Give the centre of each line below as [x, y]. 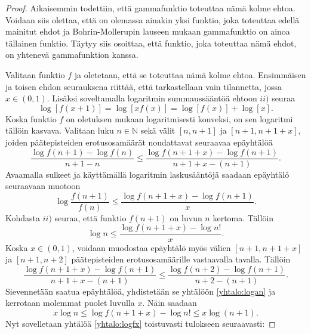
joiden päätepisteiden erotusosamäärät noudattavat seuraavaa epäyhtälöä [139, 142]
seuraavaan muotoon [43, 186]
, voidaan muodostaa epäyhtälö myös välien [151, 247]
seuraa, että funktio [90, 217]
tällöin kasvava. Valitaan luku [60, 130]
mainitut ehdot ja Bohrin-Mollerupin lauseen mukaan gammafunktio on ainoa [148, 31]
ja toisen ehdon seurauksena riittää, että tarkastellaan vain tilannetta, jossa [144, 86]
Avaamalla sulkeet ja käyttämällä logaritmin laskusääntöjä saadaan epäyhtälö [147, 174]
